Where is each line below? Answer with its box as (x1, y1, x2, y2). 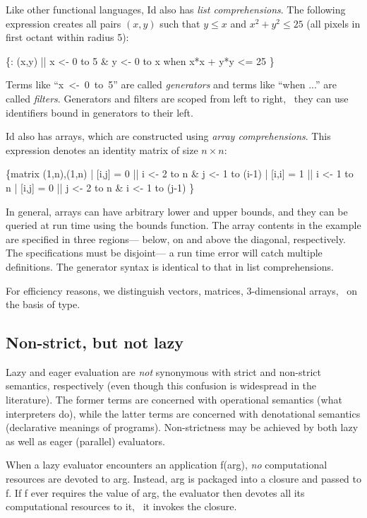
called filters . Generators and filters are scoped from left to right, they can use (6, 90, 349, 105)
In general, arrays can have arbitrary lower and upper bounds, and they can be (6, 204, 348, 218)
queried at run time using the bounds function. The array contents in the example (6, 218, 361, 232)
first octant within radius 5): (6, 30, 129, 45)
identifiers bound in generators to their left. (6, 105, 193, 119)
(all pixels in (306, 16, 361, 30)
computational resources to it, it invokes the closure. (6, 499, 237, 514)
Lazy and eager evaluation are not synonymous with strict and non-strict (6, 364, 321, 379)
